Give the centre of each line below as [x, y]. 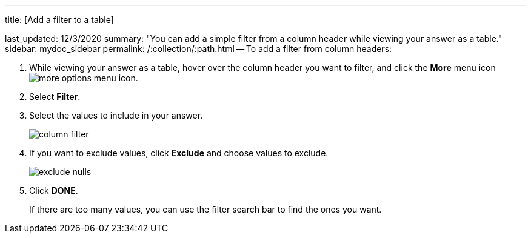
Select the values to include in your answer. [116, 115]
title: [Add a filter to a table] [59, 20]
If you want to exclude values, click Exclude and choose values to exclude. [179, 153]
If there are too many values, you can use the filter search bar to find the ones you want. [205, 209]
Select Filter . [55, 97]
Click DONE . [54, 190]
